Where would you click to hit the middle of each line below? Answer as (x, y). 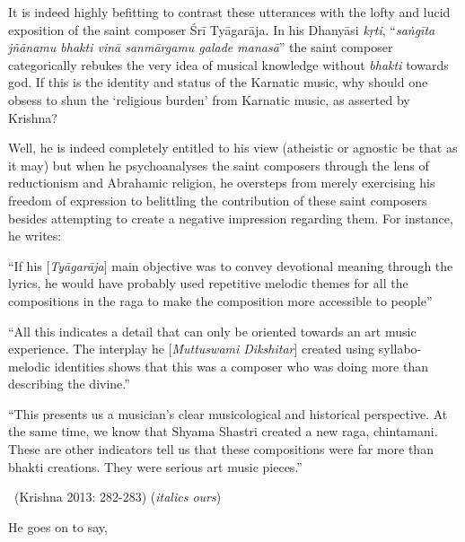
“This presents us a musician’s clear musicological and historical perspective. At (228, 413)
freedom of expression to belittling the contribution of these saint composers (218, 200)
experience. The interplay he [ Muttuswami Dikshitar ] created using (192, 349)
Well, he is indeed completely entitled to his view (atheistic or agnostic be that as (233, 148)
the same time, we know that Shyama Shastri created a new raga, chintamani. (223, 431)
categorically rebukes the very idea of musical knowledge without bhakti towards (228, 64)
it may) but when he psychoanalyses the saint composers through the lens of (219, 165)
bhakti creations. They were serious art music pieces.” (155, 466)
